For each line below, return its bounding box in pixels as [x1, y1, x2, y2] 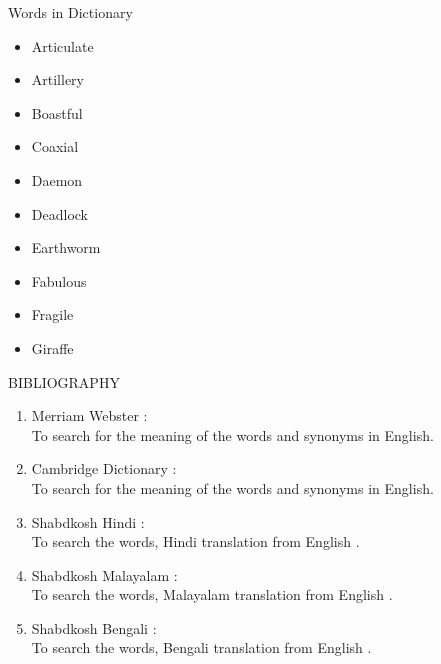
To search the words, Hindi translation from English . [31, 531, 360, 552]
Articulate [31, 35, 94, 56]
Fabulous [31, 270, 87, 291]
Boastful [31, 102, 83, 123]
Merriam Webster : [31, 405, 148, 426]
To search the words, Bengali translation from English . [31, 637, 372, 658]
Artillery [31, 69, 85, 90]
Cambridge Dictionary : [31, 458, 177, 479]
